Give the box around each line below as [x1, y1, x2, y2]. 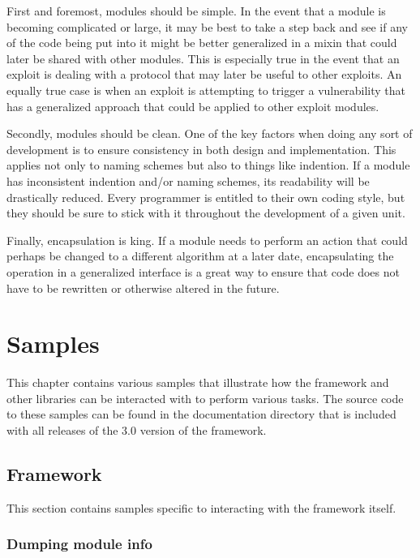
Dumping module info [6, 534, 152, 554]
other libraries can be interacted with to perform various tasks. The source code [6, 389, 404, 406]
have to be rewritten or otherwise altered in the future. [6, 279, 280, 296]
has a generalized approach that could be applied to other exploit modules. [6, 97, 379, 114]
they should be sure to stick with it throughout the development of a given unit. [6, 204, 405, 221]
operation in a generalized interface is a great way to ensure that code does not [6, 263, 400, 280]
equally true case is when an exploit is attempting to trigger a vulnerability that [6, 81, 405, 98]
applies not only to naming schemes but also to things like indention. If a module [6, 157, 410, 174]
